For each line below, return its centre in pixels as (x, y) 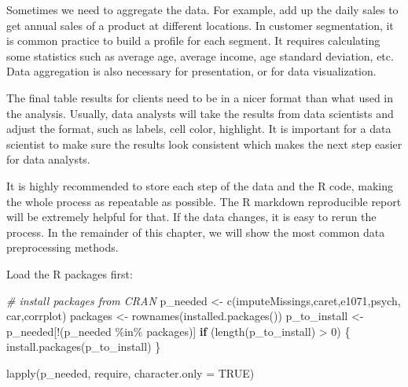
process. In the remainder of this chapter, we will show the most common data (196, 232)
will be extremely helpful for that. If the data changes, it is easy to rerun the (191, 217)
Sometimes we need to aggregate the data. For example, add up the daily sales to (202, 9)
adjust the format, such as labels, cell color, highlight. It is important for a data (199, 129)
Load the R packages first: (70, 273)
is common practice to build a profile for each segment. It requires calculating (193, 41)
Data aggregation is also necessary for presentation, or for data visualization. (191, 71)
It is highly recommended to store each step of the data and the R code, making (200, 185)
